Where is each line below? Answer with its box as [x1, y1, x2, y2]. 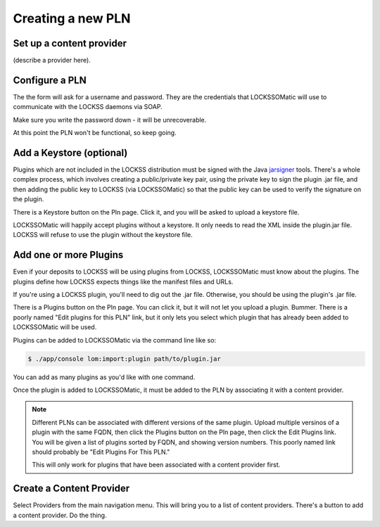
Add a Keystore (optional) [13, 146, 128, 158]
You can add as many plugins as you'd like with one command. [13, 373, 196, 381]
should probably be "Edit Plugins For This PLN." [32, 447, 170, 456]
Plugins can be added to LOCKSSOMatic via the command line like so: [13, 336, 217, 344]
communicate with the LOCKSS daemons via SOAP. [13, 103, 163, 111]
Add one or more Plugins [13, 249, 124, 261]
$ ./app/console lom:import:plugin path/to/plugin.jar [27, 355, 221, 362]
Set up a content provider [13, 37, 127, 49]
